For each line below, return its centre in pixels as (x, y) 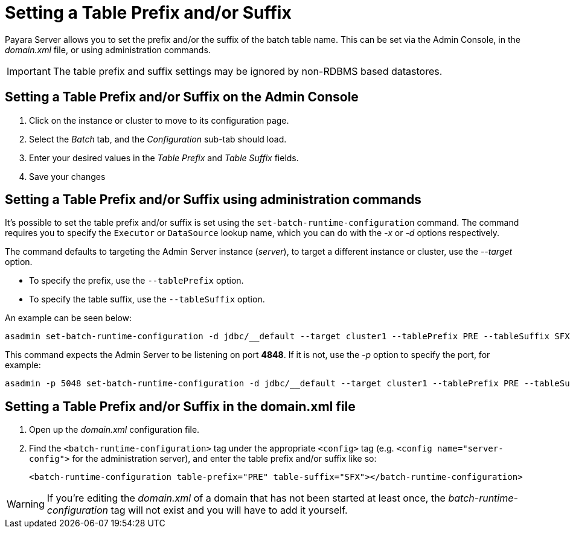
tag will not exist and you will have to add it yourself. (229, 510)
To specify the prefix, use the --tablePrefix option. (136, 281)
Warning (26, 504)
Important (29, 71)
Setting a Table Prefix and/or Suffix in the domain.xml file (180, 406)
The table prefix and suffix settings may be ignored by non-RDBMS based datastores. (248, 71)
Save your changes (67, 176)
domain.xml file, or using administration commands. (108, 49)
